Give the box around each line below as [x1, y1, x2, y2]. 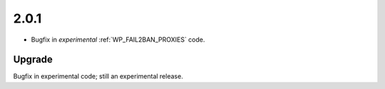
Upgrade [13, 54, 53, 66]
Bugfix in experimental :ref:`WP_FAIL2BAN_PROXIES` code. [31, 35, 205, 44]
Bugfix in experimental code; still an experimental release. [13, 72, 183, 81]
